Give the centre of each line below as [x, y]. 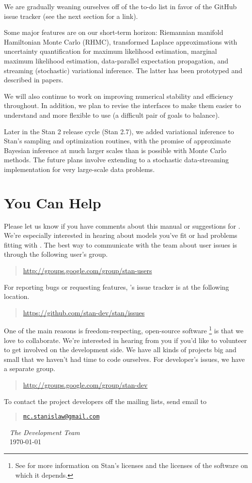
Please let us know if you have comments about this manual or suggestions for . [122, 226]
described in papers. [34, 80]
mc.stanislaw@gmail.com [61, 417]
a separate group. [30, 368]
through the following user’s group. [56, 254]
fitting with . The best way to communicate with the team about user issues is [121, 244]
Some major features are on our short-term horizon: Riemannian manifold [114, 32]
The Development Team [45, 432]
